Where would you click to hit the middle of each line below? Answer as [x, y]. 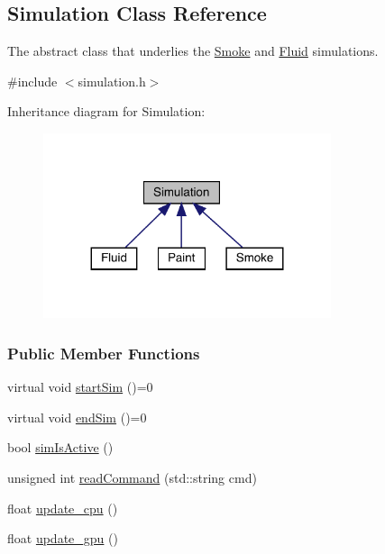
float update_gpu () [63, 538]
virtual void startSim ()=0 [80, 387]
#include [32, 81]
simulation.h [112, 81]
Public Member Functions [104, 353]
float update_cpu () [63, 508]
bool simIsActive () [60, 447]
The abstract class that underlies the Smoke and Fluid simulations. [193, 51]
